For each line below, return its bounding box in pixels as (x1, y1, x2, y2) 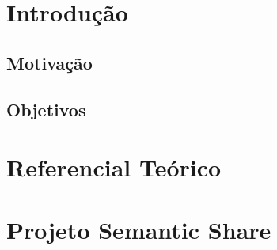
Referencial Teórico (6, 151, 222, 184)
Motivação (6, 50, 93, 74)
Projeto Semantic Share (6, 213, 271, 245)
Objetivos (6, 97, 86, 121)
